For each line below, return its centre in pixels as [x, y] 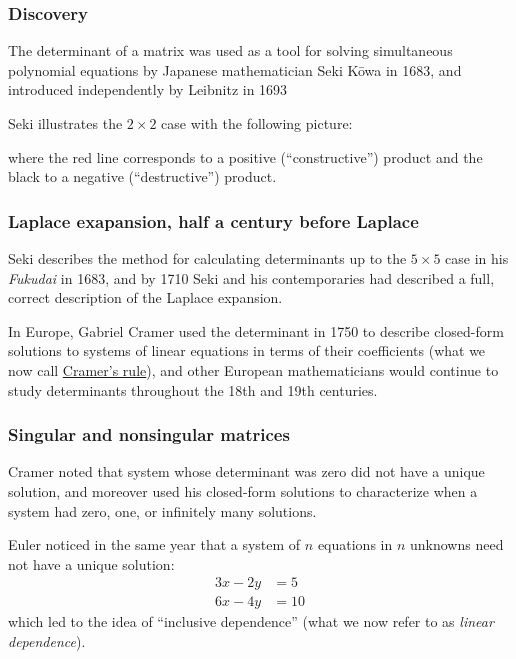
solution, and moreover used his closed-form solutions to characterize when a [243, 490]
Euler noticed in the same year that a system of [154, 544]
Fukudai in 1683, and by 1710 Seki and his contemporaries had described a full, [251, 277]
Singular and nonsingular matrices [149, 434]
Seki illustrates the [65, 123]
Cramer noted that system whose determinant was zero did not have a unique [246, 471]
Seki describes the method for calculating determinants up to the [207, 258]
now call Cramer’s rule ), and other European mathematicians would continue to [253, 369]
